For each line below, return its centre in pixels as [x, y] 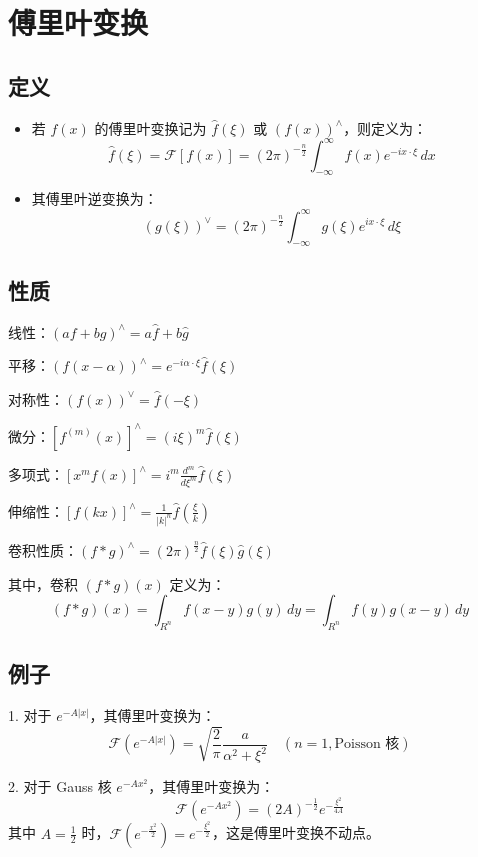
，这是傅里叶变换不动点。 [295, 832]
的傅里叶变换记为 [150, 127]
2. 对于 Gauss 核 [60, 786]
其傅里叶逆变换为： [94, 198]
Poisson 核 [367, 744]
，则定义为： [385, 127]
